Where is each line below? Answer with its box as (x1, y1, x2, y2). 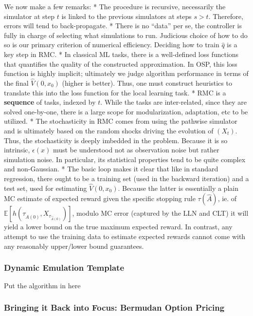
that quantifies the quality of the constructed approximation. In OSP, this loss (4, 58, 237, 69)
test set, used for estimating (4, 183, 87, 193)
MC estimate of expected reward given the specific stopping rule (4, 193, 196, 204)
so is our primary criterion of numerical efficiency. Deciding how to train (4, 39, 219, 50)
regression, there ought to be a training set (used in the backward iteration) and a (4, 173, 249, 183)
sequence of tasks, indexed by (4, 97, 96, 107)
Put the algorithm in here (4, 280, 81, 291)
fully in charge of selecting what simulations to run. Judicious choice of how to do (4, 30, 248, 40)
